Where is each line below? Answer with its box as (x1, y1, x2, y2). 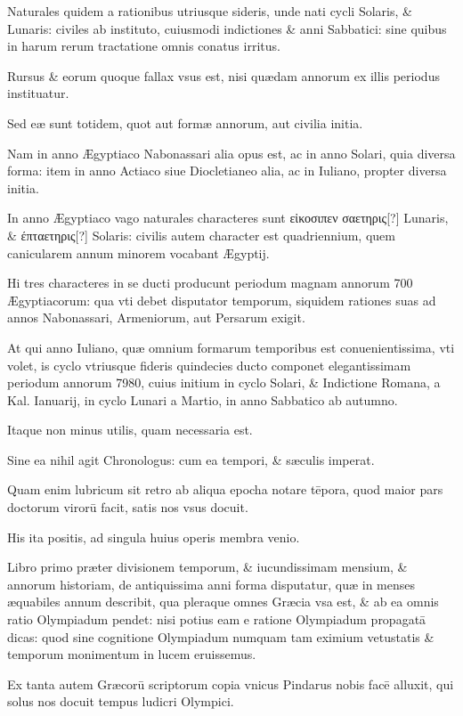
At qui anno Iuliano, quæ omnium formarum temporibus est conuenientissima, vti (7, 338, 455, 356)
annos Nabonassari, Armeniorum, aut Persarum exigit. (7, 308, 305, 327)
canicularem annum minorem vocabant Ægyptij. (7, 243, 270, 262)
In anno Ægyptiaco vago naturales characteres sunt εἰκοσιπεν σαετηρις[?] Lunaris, (7, 208, 449, 227)
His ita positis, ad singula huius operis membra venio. (7, 527, 300, 546)
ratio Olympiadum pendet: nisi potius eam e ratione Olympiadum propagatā (7, 610, 426, 629)
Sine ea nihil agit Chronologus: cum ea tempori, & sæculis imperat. (7, 450, 375, 468)
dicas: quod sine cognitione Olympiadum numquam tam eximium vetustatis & (7, 627, 435, 646)
